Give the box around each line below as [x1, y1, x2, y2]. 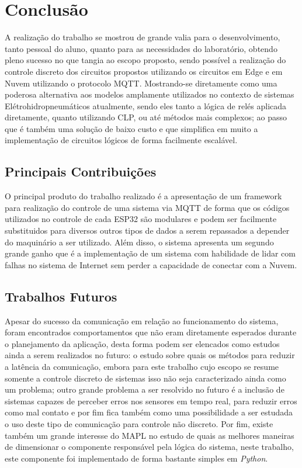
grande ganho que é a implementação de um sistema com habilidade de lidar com [5, 247, 296, 259]
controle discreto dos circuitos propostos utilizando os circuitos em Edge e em [5, 65, 283, 77]
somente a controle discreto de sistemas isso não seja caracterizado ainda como [5, 372, 286, 384]
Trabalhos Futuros [5, 287, 117, 305]
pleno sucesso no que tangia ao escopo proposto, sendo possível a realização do [5, 54, 286, 66]
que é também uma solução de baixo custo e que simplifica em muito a [5, 122, 258, 134]
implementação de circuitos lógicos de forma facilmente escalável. [5, 134, 238, 146]
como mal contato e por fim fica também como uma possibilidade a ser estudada [5, 406, 293, 418]
